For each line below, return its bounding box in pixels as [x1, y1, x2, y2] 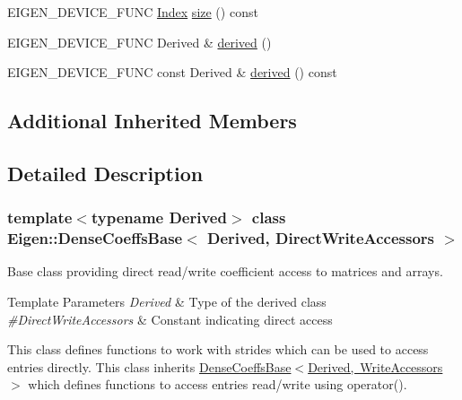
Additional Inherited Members [7, 107, 297, 135]
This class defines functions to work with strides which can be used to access [7, 340, 429, 359]
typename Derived [91, 206, 227, 229]
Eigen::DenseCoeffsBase [7, 227, 183, 249]
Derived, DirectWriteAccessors [207, 227, 435, 249]
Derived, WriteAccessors [308, 357, 443, 376]
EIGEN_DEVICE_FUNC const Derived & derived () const [7, 63, 337, 82]
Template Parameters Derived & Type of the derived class [7, 292, 327, 311]
